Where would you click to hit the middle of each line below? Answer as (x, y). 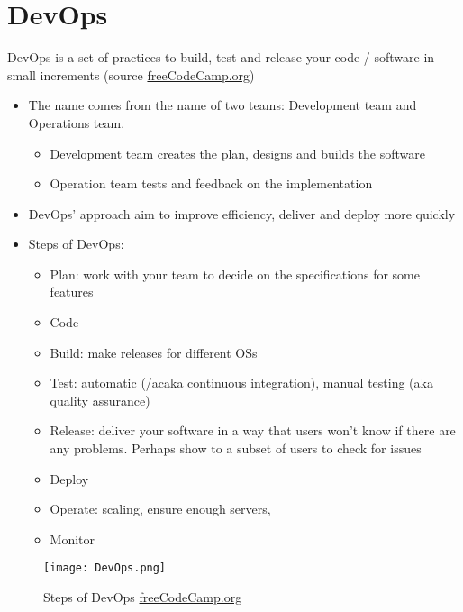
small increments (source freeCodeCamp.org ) (131, 74)
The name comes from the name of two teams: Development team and (222, 105)
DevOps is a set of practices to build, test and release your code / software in (221, 57)
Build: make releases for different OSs (154, 352)
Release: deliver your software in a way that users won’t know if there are (253, 430)
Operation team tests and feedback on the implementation (211, 183)
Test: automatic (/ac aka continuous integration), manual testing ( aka (241, 383)
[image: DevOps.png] (105, 568)
